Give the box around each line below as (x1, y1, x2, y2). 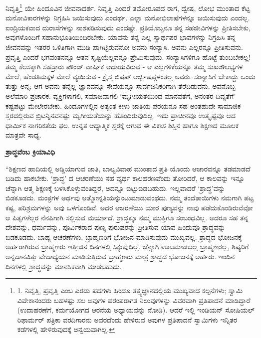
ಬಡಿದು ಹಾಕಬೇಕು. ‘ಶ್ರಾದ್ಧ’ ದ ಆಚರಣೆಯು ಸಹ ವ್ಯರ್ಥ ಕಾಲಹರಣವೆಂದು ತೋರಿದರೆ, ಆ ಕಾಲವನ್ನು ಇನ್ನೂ (5, 173, 245, 183)
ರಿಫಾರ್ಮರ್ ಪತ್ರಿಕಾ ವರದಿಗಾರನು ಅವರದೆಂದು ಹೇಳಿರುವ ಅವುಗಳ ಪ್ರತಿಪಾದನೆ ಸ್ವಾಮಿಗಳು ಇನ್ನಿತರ (17, 314, 238, 325)
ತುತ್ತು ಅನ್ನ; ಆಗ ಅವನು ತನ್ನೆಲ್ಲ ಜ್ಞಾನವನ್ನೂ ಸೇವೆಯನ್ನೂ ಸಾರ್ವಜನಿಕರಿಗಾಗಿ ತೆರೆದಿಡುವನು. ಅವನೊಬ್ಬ (5, 81, 236, 91)
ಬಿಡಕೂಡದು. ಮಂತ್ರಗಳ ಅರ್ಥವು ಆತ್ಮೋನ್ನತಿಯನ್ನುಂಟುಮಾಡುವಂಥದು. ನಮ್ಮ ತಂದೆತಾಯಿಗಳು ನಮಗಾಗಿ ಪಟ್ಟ (5, 192, 254, 203)
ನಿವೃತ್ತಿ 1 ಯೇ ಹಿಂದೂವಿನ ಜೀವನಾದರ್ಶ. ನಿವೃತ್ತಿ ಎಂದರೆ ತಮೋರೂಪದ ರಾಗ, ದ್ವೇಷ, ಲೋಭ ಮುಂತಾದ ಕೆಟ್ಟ (5, 1, 251, 13)
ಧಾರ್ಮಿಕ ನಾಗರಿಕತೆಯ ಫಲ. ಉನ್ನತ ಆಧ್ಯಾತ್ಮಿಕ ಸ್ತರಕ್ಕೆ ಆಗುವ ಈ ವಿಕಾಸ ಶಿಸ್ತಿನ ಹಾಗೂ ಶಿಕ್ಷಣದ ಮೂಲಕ (5, 120, 239, 130)
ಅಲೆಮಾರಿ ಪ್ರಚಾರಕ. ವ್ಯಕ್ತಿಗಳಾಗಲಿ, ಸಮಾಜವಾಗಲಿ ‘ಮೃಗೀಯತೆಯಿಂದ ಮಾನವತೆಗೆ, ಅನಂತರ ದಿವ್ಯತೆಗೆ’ (5, 91, 236, 101)
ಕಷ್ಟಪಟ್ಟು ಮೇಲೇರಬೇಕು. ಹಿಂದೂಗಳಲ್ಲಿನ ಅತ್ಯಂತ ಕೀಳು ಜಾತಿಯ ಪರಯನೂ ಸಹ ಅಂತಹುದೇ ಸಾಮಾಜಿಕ (5, 100, 241, 111)
